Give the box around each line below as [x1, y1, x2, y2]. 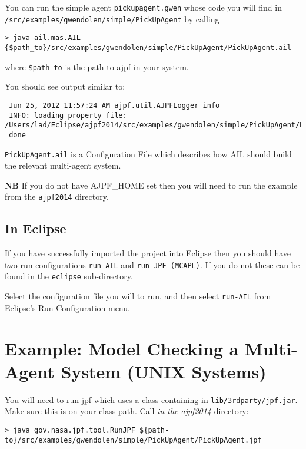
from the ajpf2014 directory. [5, 190, 109, 203]
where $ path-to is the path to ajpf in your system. [5, 60, 189, 72]
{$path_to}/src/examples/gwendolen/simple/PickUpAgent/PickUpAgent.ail [5, 43, 291, 52]
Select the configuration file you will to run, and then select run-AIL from [5, 290, 271, 302]
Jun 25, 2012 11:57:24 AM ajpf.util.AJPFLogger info [9, 101, 220, 110]
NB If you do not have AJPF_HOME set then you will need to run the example [5, 179, 298, 191]
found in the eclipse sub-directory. [5, 270, 133, 282]
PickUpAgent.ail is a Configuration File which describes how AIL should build [5, 147, 292, 160]
